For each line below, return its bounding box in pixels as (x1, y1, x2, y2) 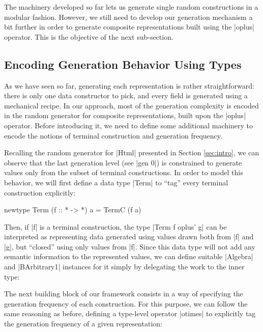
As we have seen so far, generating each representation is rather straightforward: (4, 80, 254, 91)
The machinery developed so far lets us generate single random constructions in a (4, 2, 258, 12)
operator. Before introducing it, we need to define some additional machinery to (4, 120, 253, 130)
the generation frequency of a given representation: (4, 318, 162, 329)
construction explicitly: (4, 187, 76, 198)
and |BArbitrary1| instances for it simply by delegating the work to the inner (4, 261, 245, 272)
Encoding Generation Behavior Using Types (4, 56, 242, 72)
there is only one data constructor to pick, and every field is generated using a (4, 90, 248, 101)
